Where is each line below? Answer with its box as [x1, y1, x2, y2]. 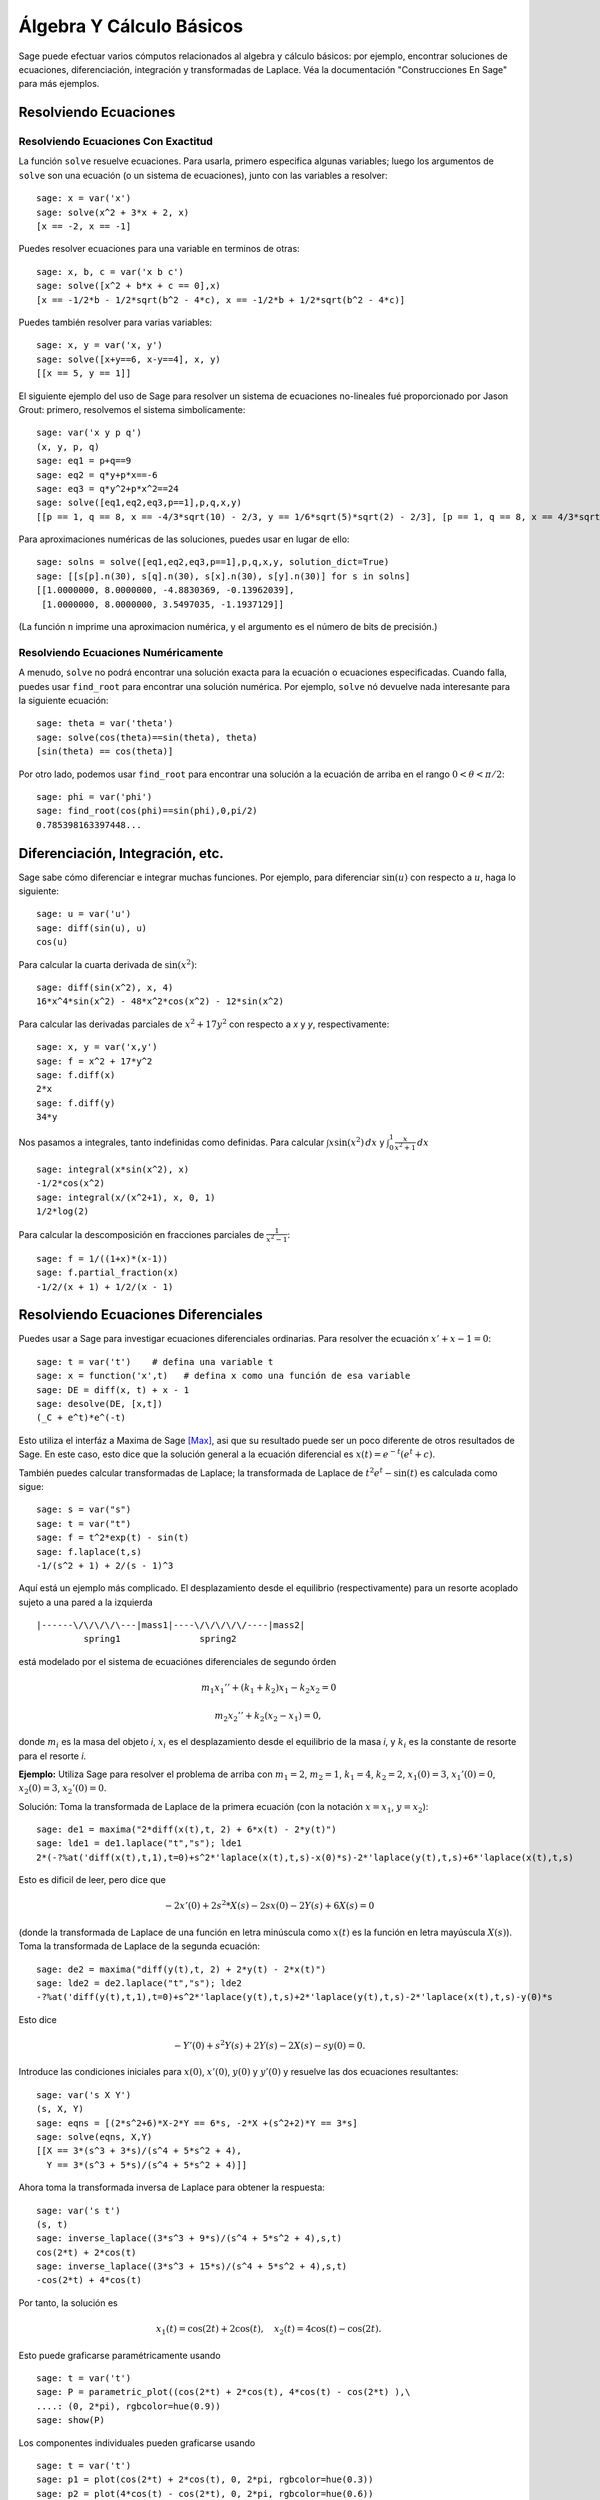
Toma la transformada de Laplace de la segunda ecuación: [18, 1940, 260, 1952]
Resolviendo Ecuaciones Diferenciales [18, 1306, 264, 1324]
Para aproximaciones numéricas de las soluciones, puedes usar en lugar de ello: [18, 533, 350, 545]
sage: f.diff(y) [36, 1097, 116, 1109]
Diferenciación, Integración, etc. [18, 845, 224, 862]
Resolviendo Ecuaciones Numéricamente [18, 645, 224, 659]
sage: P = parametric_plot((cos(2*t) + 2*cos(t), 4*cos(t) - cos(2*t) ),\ [36, 2386, 411, 2398]
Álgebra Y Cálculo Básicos [18, 15, 244, 37]
